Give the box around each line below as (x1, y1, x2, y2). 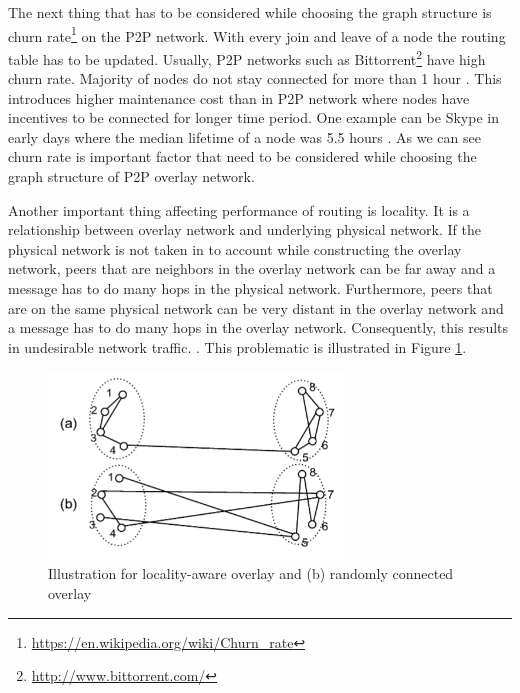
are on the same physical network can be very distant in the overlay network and (8, 297, 504, 318)
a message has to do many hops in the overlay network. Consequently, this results (8, 317, 509, 338)
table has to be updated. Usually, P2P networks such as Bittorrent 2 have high (8, 45, 486, 69)
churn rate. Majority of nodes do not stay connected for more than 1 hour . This (8, 68, 502, 89)
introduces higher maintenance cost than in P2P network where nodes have (8, 87, 470, 108)
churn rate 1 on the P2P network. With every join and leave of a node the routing (8, 22, 506, 46)
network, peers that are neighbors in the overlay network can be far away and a (8, 258, 496, 279)
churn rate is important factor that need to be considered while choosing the (8, 146, 477, 167)
